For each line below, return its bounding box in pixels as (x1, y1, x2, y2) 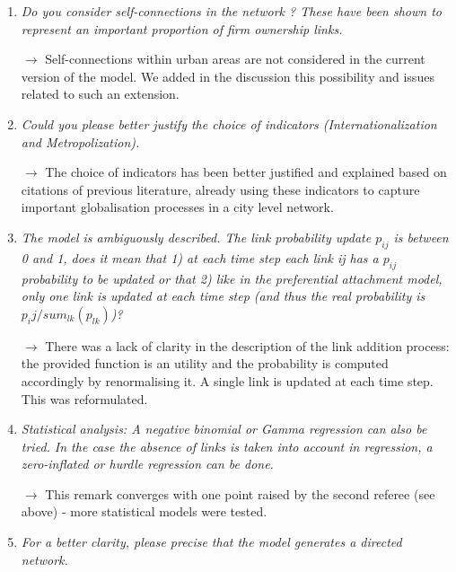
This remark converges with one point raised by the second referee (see (45, 484, 435, 503)
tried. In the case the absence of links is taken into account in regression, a (21, 436, 433, 455)
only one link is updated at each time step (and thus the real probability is (21, 286, 425, 305)
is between (393, 227, 449, 246)
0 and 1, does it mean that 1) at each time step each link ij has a (21, 248, 379, 267)
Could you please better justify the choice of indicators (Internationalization (21, 114, 437, 133)
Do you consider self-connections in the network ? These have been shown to (21, 2, 442, 20)
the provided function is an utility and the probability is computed (21, 354, 389, 373)
